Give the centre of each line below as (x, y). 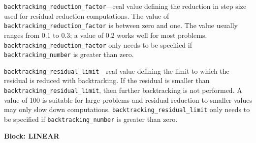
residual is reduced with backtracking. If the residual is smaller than (107, 80)
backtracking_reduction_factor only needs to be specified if (98, 44)
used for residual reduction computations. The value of (87, 15)
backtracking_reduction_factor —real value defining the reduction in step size (125, 6)
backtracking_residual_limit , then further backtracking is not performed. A (123, 90)
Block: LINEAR (32, 135)
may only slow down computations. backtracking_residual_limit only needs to (127, 109)
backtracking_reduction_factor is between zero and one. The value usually (121, 25)
